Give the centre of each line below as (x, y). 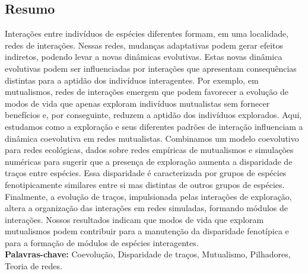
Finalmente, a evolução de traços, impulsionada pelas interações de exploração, (148, 196)
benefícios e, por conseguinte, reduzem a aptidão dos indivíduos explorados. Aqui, (153, 115)
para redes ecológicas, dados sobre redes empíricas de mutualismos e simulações (149, 150)
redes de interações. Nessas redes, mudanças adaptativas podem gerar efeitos (144, 45)
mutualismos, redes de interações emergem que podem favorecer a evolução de (147, 92)
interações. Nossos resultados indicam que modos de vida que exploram (134, 219)
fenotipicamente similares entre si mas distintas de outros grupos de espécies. (145, 184)
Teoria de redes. (34, 266)
